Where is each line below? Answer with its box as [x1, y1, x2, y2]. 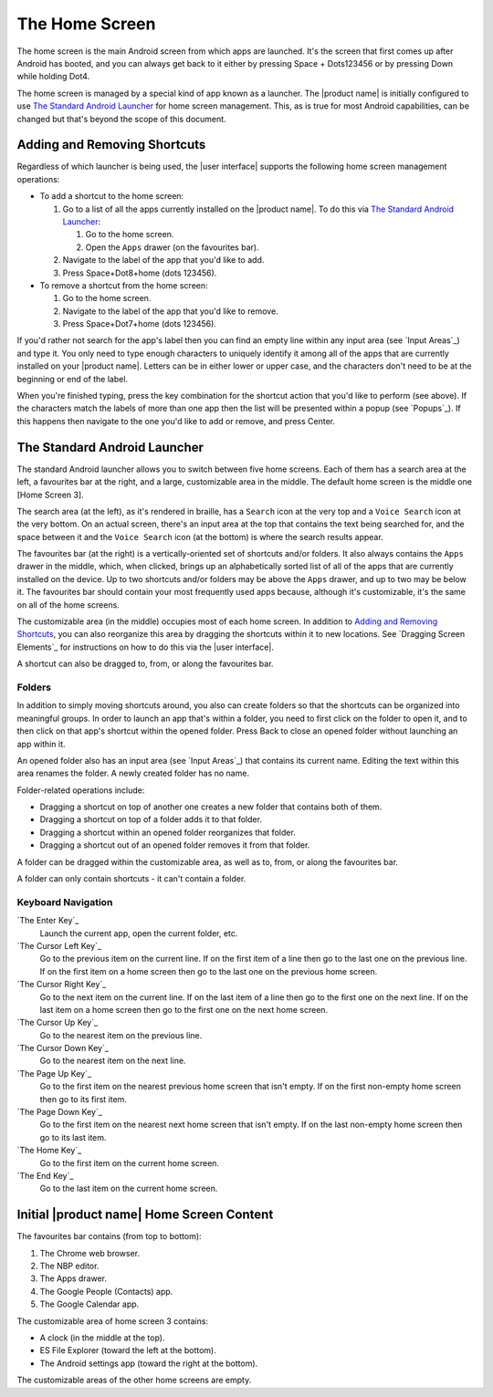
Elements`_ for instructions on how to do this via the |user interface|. [16, 641, 274, 652]
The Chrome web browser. [39, 1247, 141, 1258]
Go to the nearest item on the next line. [39, 1055, 186, 1067]
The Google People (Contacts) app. [39, 1286, 173, 1297]
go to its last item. [39, 1131, 107, 1142]
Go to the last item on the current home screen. [39, 1183, 218, 1194]
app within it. [16, 738, 66, 749]
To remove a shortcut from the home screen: [39, 279, 209, 291]
